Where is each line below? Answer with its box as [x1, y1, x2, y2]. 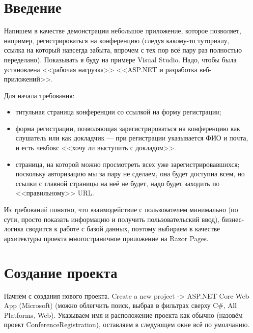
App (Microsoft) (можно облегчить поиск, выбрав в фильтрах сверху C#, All [4, 300, 237, 310]
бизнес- [222, 214, 244, 224]
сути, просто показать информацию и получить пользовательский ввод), [4, 214, 220, 224]
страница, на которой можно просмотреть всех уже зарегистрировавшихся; [15, 159, 240, 169]
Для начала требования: [4, 90, 75, 100]
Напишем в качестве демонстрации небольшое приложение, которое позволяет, [4, 26, 241, 36]
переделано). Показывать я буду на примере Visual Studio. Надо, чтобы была [4, 54, 237, 64]
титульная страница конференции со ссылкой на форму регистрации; [15, 107, 222, 117]
